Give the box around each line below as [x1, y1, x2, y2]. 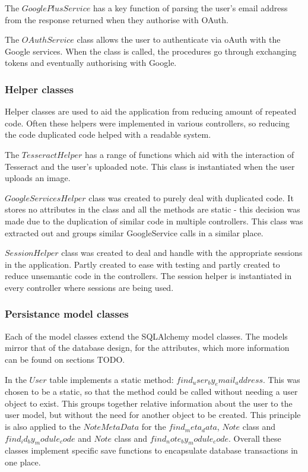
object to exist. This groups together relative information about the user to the [5, 397, 293, 409]
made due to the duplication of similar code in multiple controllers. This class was [5, 214, 303, 227]
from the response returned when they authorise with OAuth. [5, 13, 228, 26]
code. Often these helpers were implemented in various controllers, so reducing [5, 116, 290, 129]
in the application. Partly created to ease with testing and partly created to [5, 258, 280, 270]
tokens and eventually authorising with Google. [5, 56, 177, 69]
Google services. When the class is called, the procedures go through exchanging [5, 45, 297, 57]
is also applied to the [5, 420, 81, 433]
